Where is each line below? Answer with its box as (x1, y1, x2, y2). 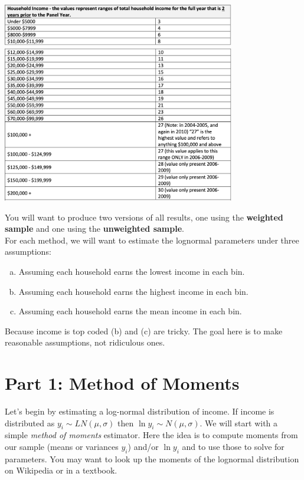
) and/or (128, 440, 159, 453)
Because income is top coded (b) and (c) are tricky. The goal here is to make (5, 324, 283, 337)
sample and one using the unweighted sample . (5, 222, 184, 235)
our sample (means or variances (5, 440, 119, 453)
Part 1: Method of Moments (5, 371, 240, 395)
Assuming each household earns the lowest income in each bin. (18, 265, 245, 277)
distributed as (5, 416, 55, 429)
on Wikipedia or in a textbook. (5, 464, 117, 476)
